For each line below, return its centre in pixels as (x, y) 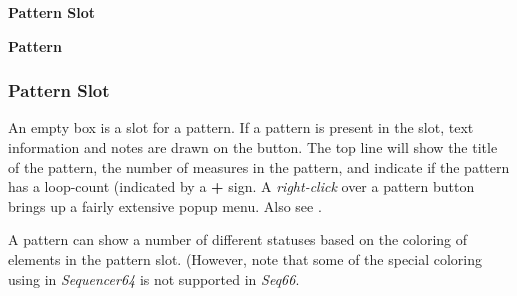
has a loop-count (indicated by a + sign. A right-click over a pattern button (241, 186)
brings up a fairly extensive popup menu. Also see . (165, 205)
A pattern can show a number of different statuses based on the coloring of (238, 239)
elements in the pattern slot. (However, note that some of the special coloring (245, 258)
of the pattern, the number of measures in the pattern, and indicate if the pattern (259, 166)
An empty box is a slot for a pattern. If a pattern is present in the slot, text (241, 127)
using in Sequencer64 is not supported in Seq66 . (154, 278)
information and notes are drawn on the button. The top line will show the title (253, 147)
